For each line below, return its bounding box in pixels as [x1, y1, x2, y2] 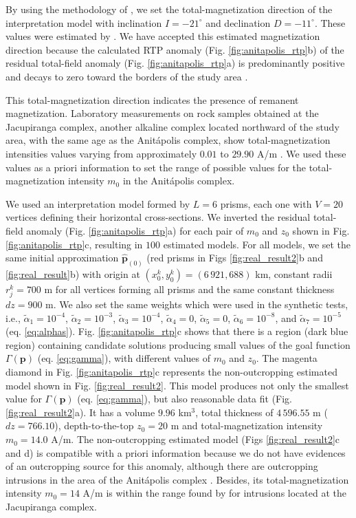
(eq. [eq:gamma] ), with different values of [37, 351, 211, 365]
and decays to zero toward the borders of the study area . [5, 69, 248, 83]
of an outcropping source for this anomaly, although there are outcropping [5, 459, 318, 473]
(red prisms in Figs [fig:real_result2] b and [146, 250, 323, 265]
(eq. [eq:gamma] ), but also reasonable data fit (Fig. [77, 391, 293, 406]
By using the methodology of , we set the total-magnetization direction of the [5, 2, 333, 16]
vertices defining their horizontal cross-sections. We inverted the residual [5, 210, 311, 224]
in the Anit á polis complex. [122, 173, 235, 188]
